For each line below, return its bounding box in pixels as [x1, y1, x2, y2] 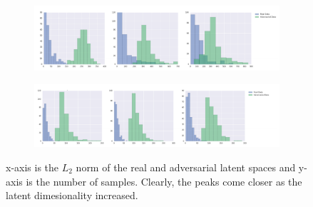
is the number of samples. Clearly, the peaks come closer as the [26, 173, 302, 188]
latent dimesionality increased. [6, 188, 138, 203]
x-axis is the [6, 159, 59, 174]
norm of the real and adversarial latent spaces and [76, 159, 296, 174]
